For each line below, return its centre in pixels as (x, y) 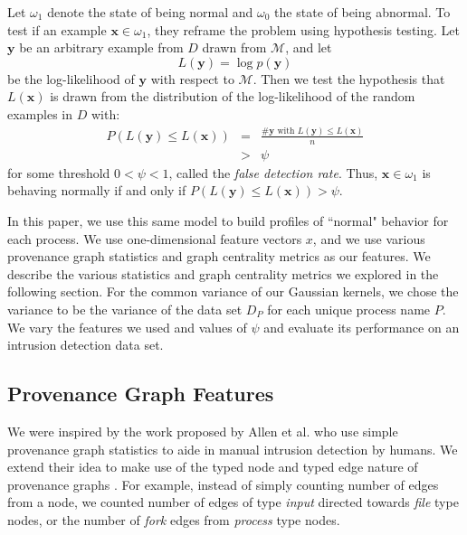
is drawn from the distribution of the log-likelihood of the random (233, 96)
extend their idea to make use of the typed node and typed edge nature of (213, 467)
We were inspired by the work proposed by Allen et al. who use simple (203, 431)
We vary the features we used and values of (127, 327)
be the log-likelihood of (71, 78)
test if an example (57, 29)
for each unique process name (349, 309)
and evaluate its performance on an (362, 327)
